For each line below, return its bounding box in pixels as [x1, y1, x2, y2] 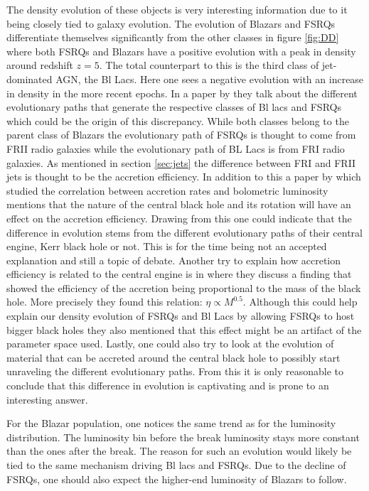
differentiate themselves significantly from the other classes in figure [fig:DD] [6, 30, 339, 45]
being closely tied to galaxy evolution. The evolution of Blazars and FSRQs [6, 16, 336, 31]
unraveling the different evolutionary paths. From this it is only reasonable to [6, 364, 344, 379]
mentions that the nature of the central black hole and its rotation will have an [6, 197, 351, 212]
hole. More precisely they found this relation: [6, 294, 203, 309]
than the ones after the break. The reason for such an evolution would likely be [6, 443, 352, 458]
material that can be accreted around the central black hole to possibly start [6, 350, 341, 365]
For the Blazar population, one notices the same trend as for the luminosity [6, 416, 336, 431]
